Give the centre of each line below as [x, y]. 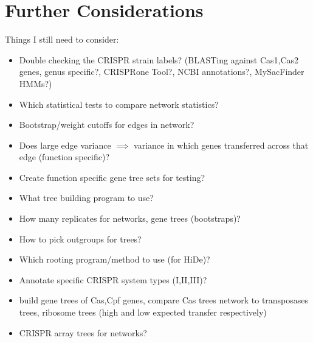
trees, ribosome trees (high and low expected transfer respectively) [143, 312]
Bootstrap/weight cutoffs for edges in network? [107, 125]
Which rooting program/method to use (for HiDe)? [115, 259]
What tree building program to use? [86, 198]
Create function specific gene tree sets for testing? [112, 177]
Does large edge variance [65, 145]
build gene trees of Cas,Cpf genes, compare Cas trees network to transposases [164, 300]
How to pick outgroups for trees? [80, 239]
